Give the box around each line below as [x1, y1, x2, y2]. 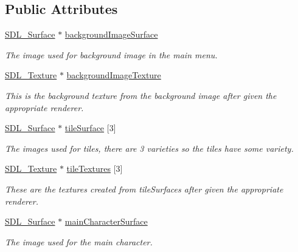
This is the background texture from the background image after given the [5, 89, 277, 101]
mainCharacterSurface [64, 215, 148, 228]
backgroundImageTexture [66, 69, 161, 81]
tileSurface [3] [64, 121, 116, 134]
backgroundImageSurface [64, 28, 158, 41]
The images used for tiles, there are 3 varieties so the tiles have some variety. [5, 141, 294, 154]
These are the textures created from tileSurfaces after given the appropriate [5, 182, 283, 195]
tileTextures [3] [66, 162, 123, 175]
